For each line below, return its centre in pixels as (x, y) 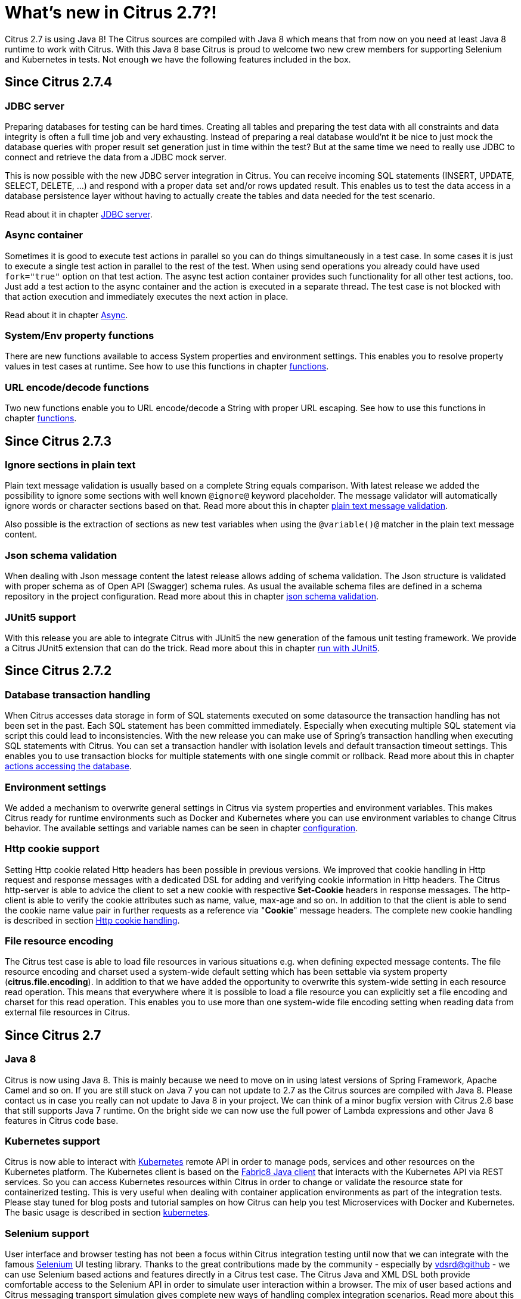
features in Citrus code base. (62, 1120)
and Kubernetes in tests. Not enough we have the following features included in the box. (178, 59)
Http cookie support (52, 849)
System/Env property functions (80, 336)
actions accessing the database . (68, 766)
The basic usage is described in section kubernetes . (108, 1213)
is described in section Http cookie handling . (92, 920)
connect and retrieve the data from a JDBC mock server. (116, 157)
